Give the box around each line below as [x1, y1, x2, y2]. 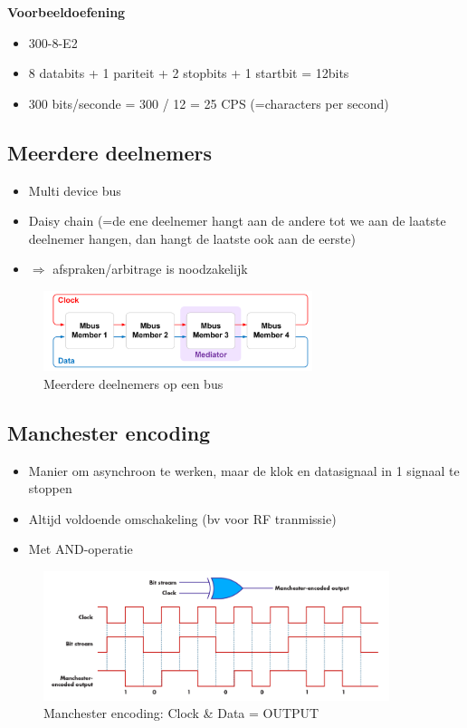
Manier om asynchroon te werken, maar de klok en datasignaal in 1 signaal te [28, 461, 460, 480]
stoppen [28, 479, 72, 498]
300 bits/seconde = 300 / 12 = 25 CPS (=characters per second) [28, 93, 389, 112]
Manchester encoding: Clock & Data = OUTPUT [43, 704, 319, 723]
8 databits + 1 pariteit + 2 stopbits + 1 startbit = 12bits [28, 63, 349, 83]
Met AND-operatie [28, 539, 133, 558]
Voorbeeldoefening [7, 3, 126, 21]
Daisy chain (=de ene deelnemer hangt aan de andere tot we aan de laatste [28, 211, 446, 230]
